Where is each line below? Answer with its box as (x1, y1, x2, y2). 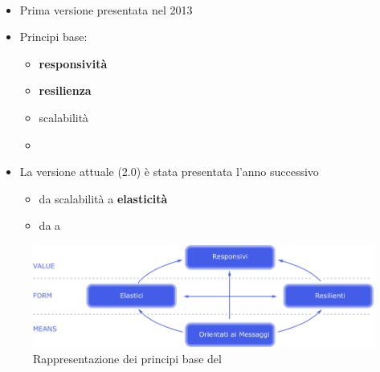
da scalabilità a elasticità (39, 190, 168, 206)
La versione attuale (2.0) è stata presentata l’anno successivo (19, 163, 319, 180)
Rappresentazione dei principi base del (33, 350, 222, 366)
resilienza (39, 82, 92, 99)
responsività (39, 55, 108, 72)
